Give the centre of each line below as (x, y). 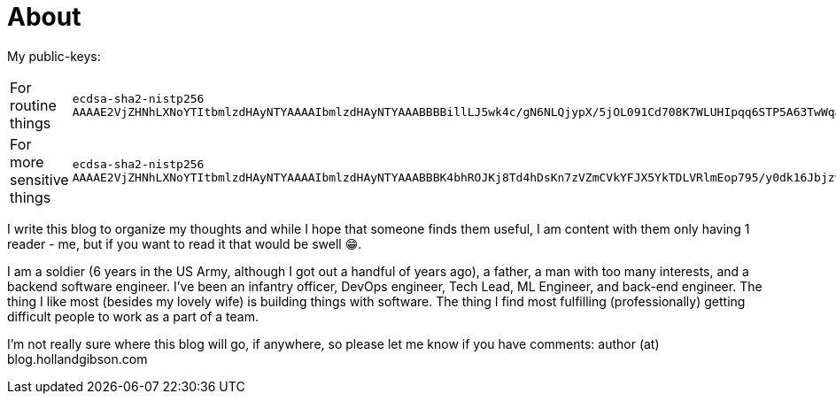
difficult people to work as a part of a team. (133, 316)
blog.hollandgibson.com (77, 359)
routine (33, 105)
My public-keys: (54, 56)
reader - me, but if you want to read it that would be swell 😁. (185, 243)
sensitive (39, 179)
